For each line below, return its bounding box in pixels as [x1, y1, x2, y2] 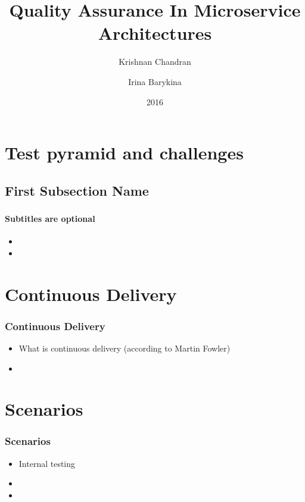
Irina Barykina [128, 75, 182, 87]
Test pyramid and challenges [5, 140, 244, 165]
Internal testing [18, 457, 76, 469]
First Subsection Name [5, 181, 149, 199]
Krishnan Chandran [119, 55, 191, 68]
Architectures [98, 21, 212, 45]
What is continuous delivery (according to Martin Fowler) [18, 341, 231, 354]
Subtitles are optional [5, 212, 95, 224]
